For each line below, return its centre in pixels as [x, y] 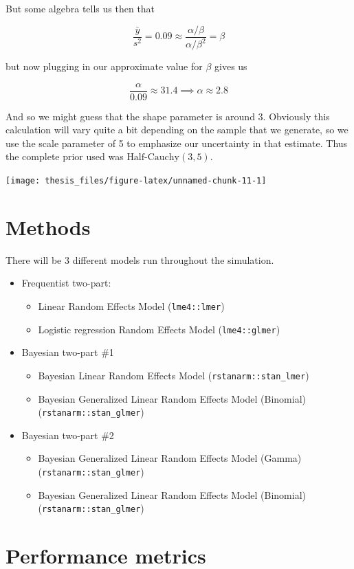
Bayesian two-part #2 [68, 435]
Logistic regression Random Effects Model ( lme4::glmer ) [159, 329]
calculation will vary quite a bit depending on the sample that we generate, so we [177, 130]
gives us [231, 66]
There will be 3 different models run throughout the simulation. [140, 259]
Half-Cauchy [153, 158]
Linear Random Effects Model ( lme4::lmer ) [131, 306]
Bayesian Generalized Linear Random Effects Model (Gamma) [170, 458]
